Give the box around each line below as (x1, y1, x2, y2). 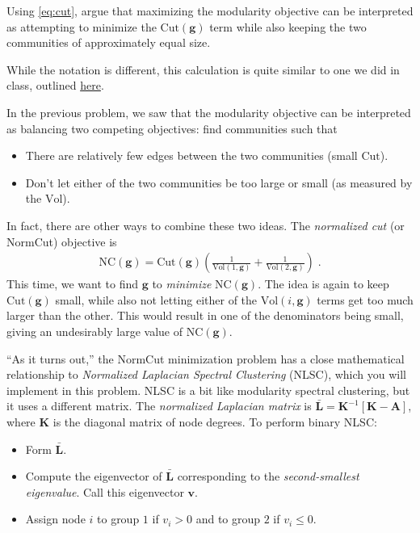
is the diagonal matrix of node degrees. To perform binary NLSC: (52, 413, 377, 430)
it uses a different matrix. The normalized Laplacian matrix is (6, 397, 312, 414)
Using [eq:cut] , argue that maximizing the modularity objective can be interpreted (6, 2, 414, 19)
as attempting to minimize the (6, 18, 157, 35)
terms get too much (317, 291, 414, 308)
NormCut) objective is (6, 233, 117, 250)
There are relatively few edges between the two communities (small (25, 147, 358, 164)
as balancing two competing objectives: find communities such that (6, 120, 338, 136)
